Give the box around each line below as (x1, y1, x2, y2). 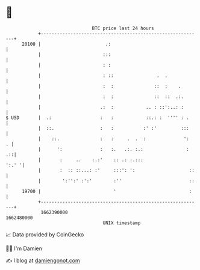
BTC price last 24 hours (92, 25, 154, 31)
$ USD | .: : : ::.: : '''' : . (5, 114, 189, 121)
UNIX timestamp (102, 219, 141, 226)
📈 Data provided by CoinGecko (5, 231, 84, 238)
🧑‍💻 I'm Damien (5, 245, 43, 252)
